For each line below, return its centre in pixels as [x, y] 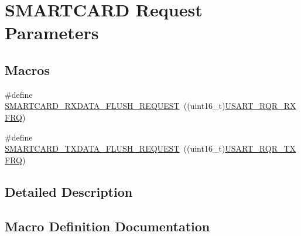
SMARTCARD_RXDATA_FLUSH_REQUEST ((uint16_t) [115, 106]
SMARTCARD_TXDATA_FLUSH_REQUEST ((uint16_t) [115, 148]
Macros [27, 69]
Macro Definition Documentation [107, 226]
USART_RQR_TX [261, 148]
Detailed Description [69, 191]
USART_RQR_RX [261, 106]
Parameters [52, 33]
